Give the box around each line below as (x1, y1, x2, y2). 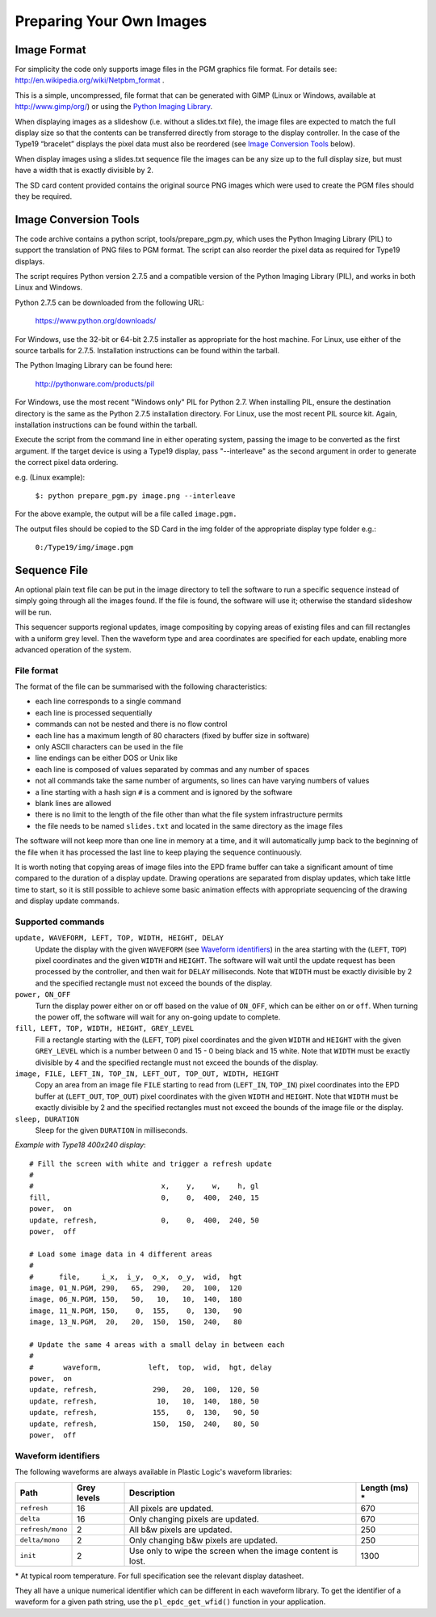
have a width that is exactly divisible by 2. (15, 166, 153, 175)
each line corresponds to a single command (35, 696, 182, 707)
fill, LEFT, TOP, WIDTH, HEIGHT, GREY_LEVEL (15, 1024, 195, 1033)
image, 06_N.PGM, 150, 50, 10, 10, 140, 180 (29, 1294, 242, 1304)
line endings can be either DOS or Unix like (35, 753, 178, 763)
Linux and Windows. (15, 283, 83, 293)
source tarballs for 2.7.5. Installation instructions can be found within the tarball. (15, 346, 280, 355)
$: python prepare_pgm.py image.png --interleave (35, 491, 236, 500)
